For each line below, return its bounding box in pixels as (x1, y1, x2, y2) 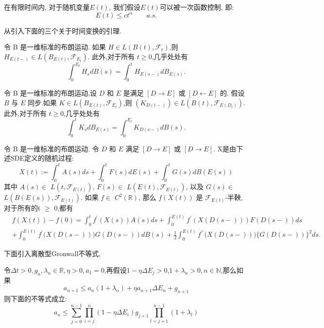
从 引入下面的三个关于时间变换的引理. (4, 25, 121, 35)
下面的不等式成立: (10, 293, 67, 303)
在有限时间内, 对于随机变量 (4, 2, 90, 12)
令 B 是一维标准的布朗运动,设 (4, 88, 97, 98)
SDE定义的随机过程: (10, 153, 74, 163)
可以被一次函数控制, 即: (159, 2, 234, 12)
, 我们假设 (109, 2, 140, 12)
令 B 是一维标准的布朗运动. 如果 (4, 42, 106, 52)
